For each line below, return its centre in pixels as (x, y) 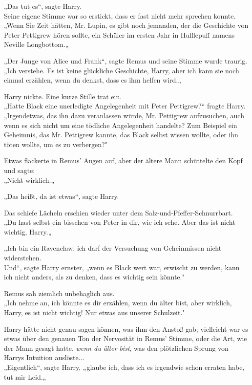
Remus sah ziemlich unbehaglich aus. (59, 293)
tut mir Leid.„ (25, 376)
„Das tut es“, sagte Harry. (43, 6)
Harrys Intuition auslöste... (44, 357)
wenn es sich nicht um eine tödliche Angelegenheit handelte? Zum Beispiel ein (121, 125)
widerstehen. (23, 258)
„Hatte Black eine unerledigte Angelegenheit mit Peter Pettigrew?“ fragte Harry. (125, 106)
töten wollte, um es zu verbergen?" (56, 144)
